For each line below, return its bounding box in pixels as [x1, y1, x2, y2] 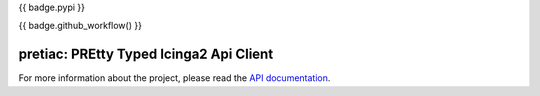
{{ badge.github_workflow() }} [18, 20, 142, 32]
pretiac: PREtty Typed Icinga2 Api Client [18, 46, 274, 63]
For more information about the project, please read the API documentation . [18, 72, 331, 84]
